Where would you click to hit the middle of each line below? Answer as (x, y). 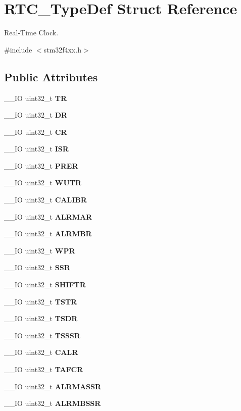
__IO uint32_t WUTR (43, 183)
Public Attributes (51, 76)
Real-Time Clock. (31, 33)
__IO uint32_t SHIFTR (45, 285)
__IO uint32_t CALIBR (45, 200)
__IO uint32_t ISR (36, 149)
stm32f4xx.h (62, 49)
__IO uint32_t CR (36, 132)
